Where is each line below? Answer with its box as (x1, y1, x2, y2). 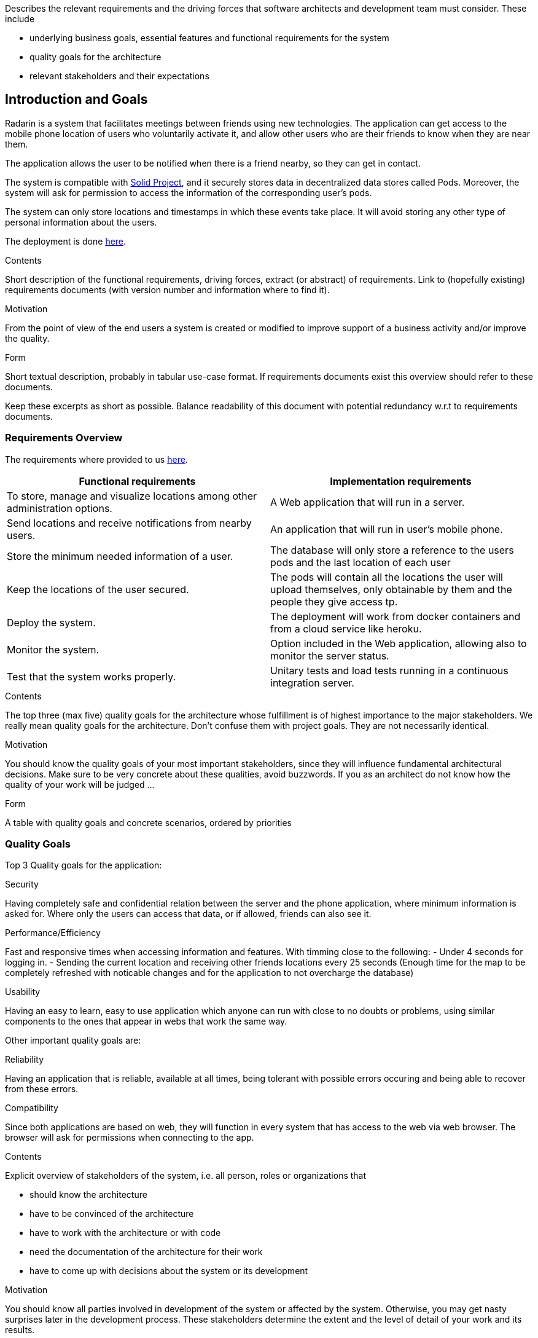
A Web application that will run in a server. (270, 495, 465, 508)
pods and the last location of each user (270, 556, 451, 569)
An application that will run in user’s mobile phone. (270, 522, 503, 535)
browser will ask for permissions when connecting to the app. (5, 1132, 254, 1143)
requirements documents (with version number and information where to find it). (5, 284, 330, 295)
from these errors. (5, 1084, 79, 1095)
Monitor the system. (7, 643, 99, 656)
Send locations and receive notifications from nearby (7, 516, 252, 529)
